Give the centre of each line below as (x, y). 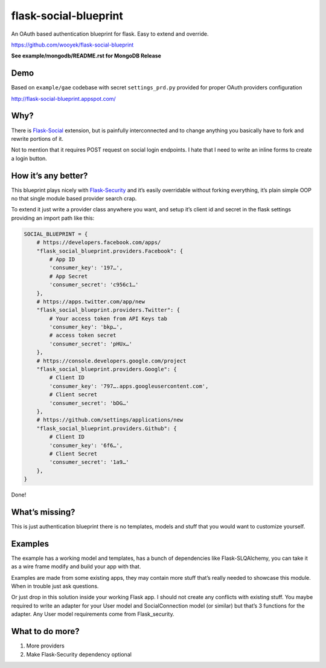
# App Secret (69, 276)
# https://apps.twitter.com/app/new (91, 301)
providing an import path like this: (53, 218)
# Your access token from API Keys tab (108, 318)
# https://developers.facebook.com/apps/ (99, 242)
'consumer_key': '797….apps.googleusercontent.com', (129, 386)
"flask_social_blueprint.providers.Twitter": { (108, 310)
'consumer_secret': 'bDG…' (89, 403)
